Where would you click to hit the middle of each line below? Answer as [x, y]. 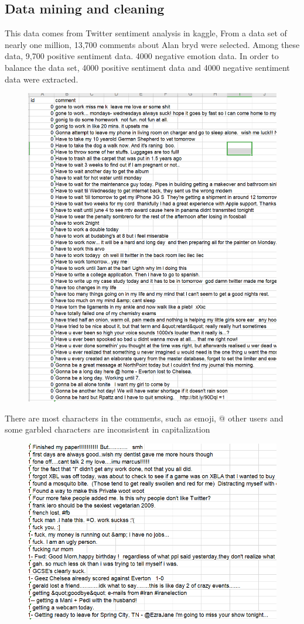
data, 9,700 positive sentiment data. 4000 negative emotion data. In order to [142, 56]
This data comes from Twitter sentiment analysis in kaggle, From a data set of [146, 33]
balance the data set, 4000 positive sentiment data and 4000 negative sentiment [147, 67]
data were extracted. [42, 79]
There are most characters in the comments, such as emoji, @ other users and [144, 418]
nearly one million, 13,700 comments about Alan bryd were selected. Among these [152, 44]
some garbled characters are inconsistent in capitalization [107, 429]
